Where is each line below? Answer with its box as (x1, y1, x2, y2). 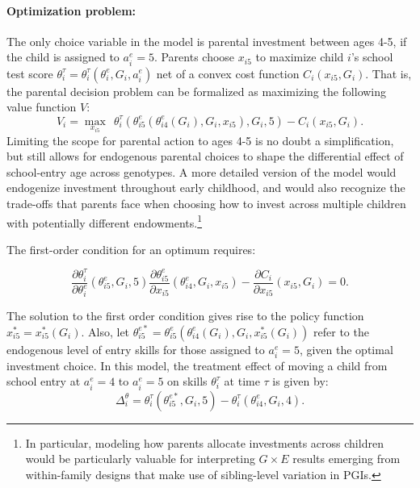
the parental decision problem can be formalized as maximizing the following (6, 82, 387, 99)
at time (224, 373, 260, 390)
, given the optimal (299, 340, 393, 357)
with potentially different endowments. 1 (6, 211, 203, 231)
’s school (351, 48, 393, 65)
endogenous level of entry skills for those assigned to (6, 340, 265, 357)
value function (6, 98, 77, 115)
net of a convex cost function (156, 65, 300, 81)
